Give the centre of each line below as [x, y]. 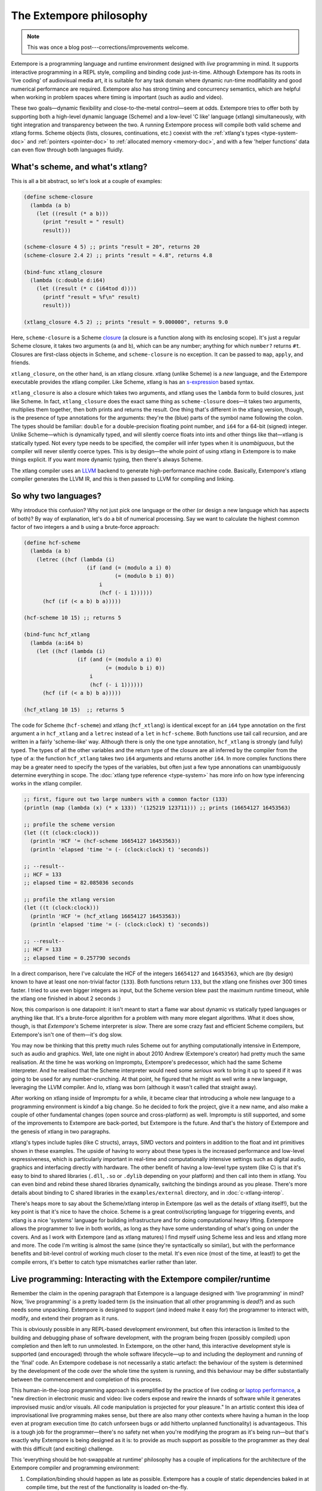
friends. [21, 363]
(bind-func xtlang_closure [63, 272]
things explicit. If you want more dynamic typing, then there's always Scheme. [107, 460]
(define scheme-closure [58, 197]
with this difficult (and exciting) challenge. [63, 1449]
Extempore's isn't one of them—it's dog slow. [67, 1034]
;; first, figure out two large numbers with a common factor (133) [126, 799]
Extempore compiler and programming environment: [75, 1468]
